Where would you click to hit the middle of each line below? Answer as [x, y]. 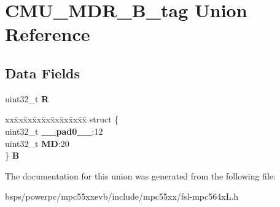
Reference [48, 34]
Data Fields [43, 73]
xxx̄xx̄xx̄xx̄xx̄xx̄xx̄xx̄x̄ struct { [62, 119]
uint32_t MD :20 [37, 143]
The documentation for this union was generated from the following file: [140, 175]
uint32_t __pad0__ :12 [54, 131]
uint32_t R [27, 98]
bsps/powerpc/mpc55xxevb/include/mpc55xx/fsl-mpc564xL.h [122, 196]
